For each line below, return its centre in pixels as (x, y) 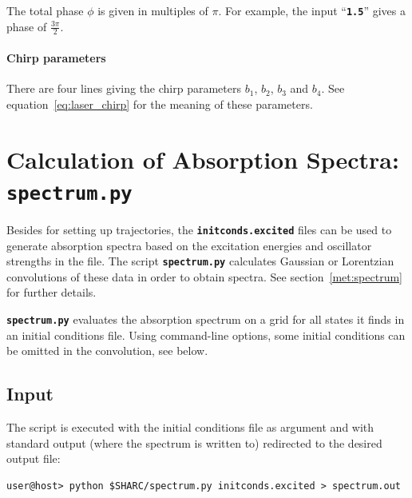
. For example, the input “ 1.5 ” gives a (312, 10)
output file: (34, 458)
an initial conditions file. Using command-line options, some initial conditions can (206, 335)
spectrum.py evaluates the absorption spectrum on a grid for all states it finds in (206, 319)
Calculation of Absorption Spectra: (203, 159)
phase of (27, 26)
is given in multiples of (153, 10)
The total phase (45, 10)
